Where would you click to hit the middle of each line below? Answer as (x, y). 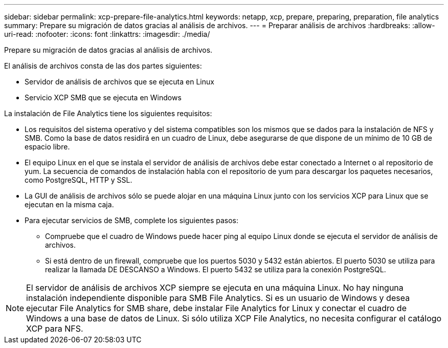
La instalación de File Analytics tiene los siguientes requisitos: (108, 113)
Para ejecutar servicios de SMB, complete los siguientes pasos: (132, 220)
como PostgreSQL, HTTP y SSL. (79, 180)
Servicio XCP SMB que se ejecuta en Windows (103, 97)
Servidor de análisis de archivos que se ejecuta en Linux (119, 82)
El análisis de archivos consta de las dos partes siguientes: (103, 66)
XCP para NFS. (55, 329)
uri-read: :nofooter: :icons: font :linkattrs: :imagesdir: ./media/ (107, 34)
